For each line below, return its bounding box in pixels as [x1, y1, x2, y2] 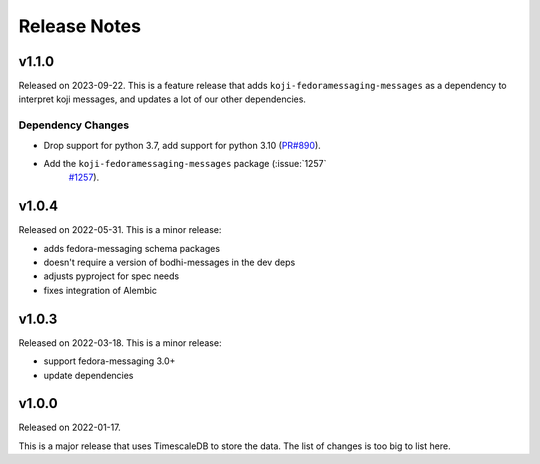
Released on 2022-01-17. [18, 421, 121, 434]
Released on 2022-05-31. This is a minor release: [18, 224, 222, 236]
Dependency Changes [18, 118, 130, 132]
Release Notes [18, 15, 142, 37]
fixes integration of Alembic [43, 284, 157, 296]
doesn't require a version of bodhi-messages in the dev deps [43, 256, 296, 269]
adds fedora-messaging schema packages [43, 242, 220, 254]
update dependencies [43, 369, 134, 381]
